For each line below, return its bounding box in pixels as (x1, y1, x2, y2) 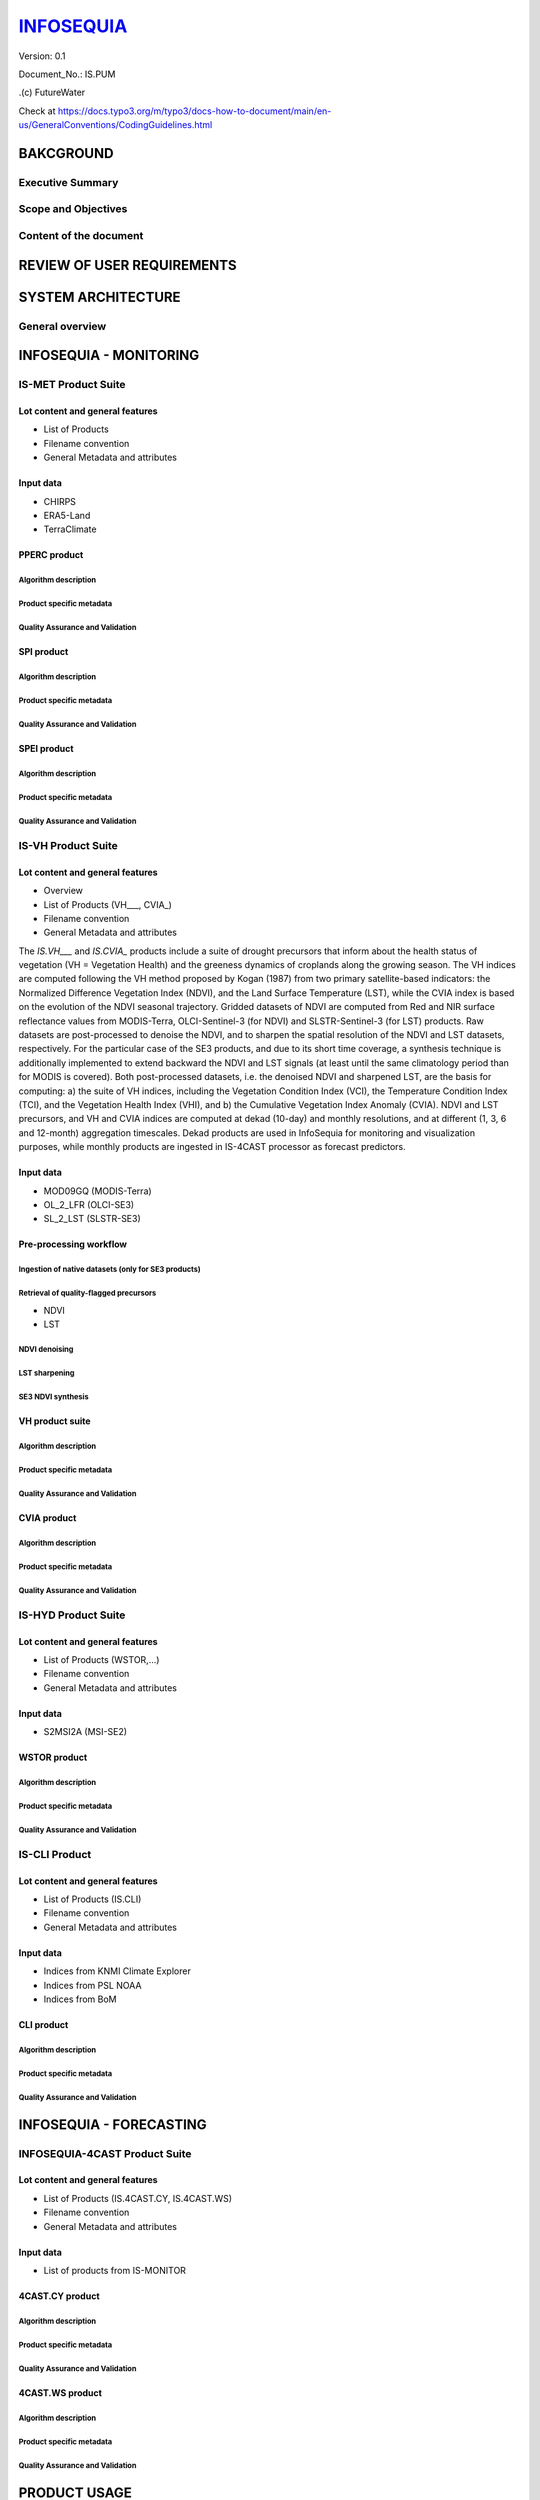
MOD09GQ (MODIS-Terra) (43, 1185, 152, 1197)
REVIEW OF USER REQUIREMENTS (18, 256, 237, 274)
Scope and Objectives (18, 202, 128, 216)
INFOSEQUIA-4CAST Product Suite (18, 2146, 192, 2160)
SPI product (18, 646, 69, 658)
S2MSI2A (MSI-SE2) (43, 1726, 128, 1738)
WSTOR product (18, 1751, 88, 1764)
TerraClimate (43, 523, 97, 535)
